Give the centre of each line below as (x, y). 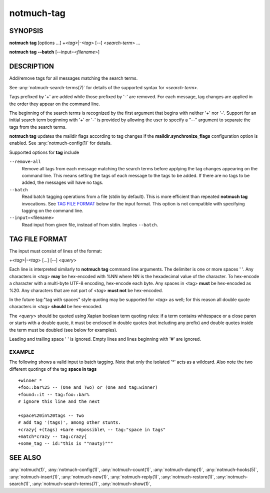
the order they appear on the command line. (54, 104)
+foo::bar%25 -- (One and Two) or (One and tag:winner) (88, 388)
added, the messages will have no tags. (62, 182)
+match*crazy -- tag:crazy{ (52, 437)
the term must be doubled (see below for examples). (63, 330)
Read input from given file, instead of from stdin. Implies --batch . (90, 224)
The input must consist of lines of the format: (56, 251)
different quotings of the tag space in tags (53, 369)
